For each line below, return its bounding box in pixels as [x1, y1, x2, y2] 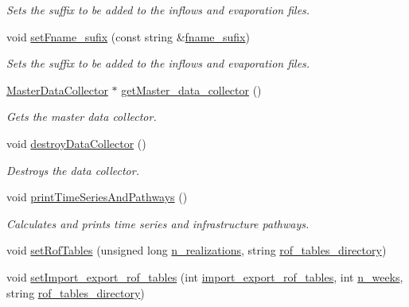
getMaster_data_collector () [121, 81, 262, 98]
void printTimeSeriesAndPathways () [6, 188, 188, 205]
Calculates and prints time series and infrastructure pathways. [6, 215, 310, 231]
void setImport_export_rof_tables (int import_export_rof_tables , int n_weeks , [6, 268, 403, 285]
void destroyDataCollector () [6, 134, 146, 151]
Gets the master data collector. [6, 108, 157, 125]
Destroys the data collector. [6, 161, 139, 178]
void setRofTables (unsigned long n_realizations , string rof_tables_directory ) [6, 242, 387, 258]
